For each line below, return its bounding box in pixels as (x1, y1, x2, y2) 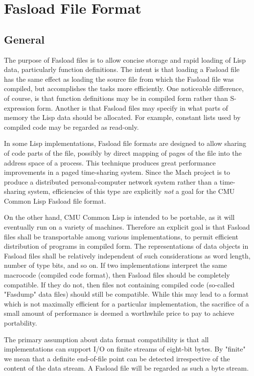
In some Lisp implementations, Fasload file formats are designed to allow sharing (4, 138, 246, 148)
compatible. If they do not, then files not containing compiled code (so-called (4, 279, 235, 289)
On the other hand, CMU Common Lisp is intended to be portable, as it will (4, 212, 235, 222)
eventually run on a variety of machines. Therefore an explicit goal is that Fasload (4, 222, 250, 232)
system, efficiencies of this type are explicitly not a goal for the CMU (28, 186, 235, 196)
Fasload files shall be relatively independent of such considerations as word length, (4, 250, 251, 260)
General (4, 31, 45, 47)
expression (4, 102, 35, 113)
